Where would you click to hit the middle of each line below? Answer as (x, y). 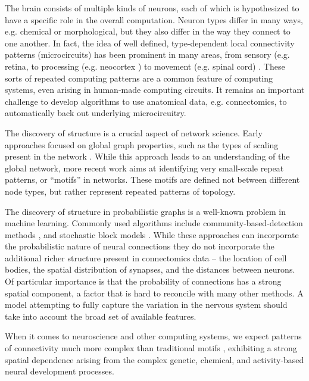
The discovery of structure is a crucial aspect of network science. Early (134, 132)
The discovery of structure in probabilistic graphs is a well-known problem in (145, 211)
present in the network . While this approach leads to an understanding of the (147, 156)
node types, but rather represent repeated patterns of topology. (120, 191)
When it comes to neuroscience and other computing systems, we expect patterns (153, 336)
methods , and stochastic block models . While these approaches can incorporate (152, 234)
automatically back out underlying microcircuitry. (96, 113)
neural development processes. (60, 371)
